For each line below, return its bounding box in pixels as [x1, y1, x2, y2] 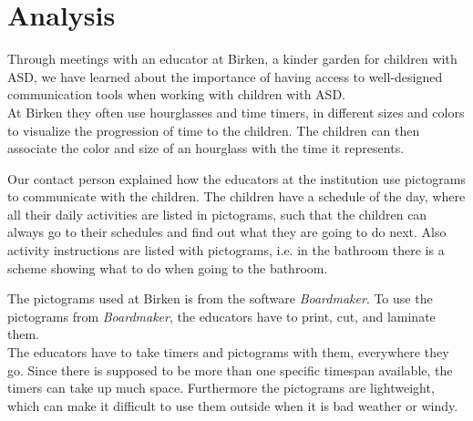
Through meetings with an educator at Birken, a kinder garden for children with [7, 49, 458, 68]
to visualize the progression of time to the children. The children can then [7, 120, 420, 139]
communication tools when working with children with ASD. [7, 85, 345, 104]
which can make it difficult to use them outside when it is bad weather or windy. [7, 395, 458, 415]
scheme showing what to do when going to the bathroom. [7, 258, 328, 277]
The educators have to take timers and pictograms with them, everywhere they [7, 343, 449, 362]
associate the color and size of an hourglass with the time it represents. [7, 139, 405, 158]
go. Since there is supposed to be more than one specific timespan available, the [7, 360, 453, 379]
